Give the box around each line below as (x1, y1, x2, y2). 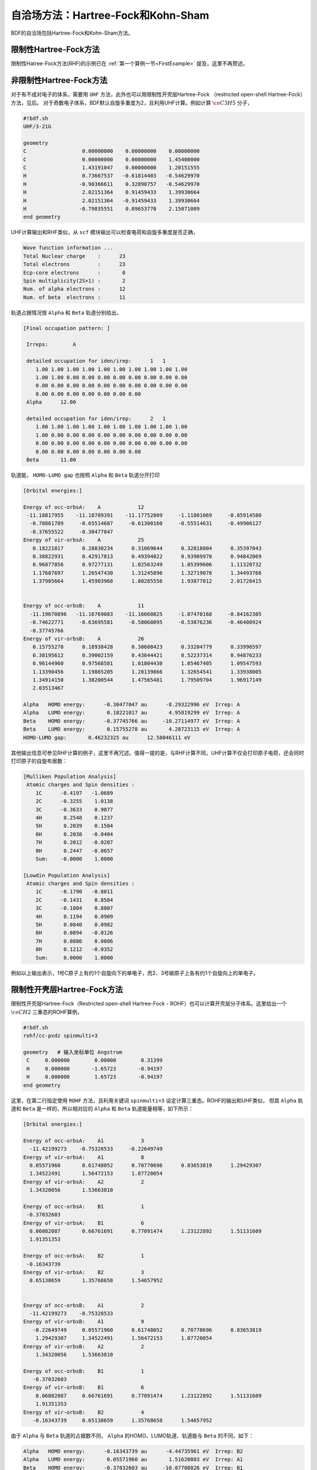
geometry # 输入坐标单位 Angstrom (23, 1049, 123, 1055)
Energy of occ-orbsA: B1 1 (23, 1203, 144, 1210)
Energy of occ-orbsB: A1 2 (23, 1302, 144, 1308)
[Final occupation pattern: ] (23, 325, 110, 332)
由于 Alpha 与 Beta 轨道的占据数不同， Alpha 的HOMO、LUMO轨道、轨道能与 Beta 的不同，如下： (11, 1432, 254, 1439)
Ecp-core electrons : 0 (23, 269, 126, 276)
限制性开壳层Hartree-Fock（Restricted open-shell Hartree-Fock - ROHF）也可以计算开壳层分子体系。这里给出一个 (11, 1000, 287, 1007)
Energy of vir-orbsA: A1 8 (23, 1154, 144, 1161)
